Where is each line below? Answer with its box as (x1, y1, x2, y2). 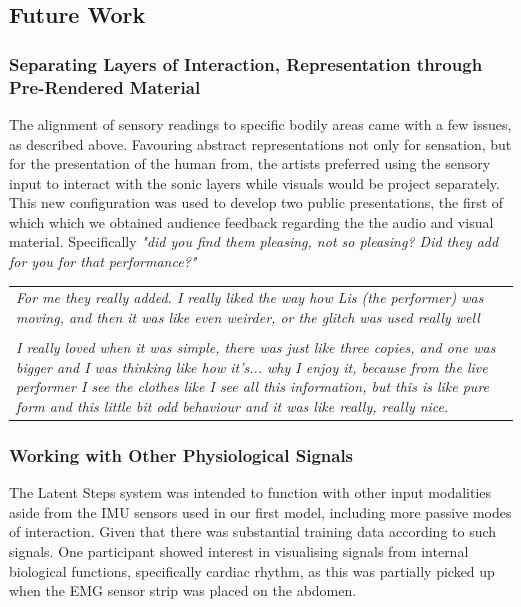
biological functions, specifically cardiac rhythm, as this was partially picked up (9, 560, 495, 581)
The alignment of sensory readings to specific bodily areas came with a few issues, (9, 113, 512, 134)
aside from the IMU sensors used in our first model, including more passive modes (9, 501, 512, 522)
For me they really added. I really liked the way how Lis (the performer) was (16, 287, 484, 308)
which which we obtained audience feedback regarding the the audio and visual (9, 211, 494, 232)
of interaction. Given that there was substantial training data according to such (9, 521, 497, 542)
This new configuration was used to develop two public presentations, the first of (9, 192, 504, 213)
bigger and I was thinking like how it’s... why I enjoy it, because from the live (16, 356, 488, 377)
